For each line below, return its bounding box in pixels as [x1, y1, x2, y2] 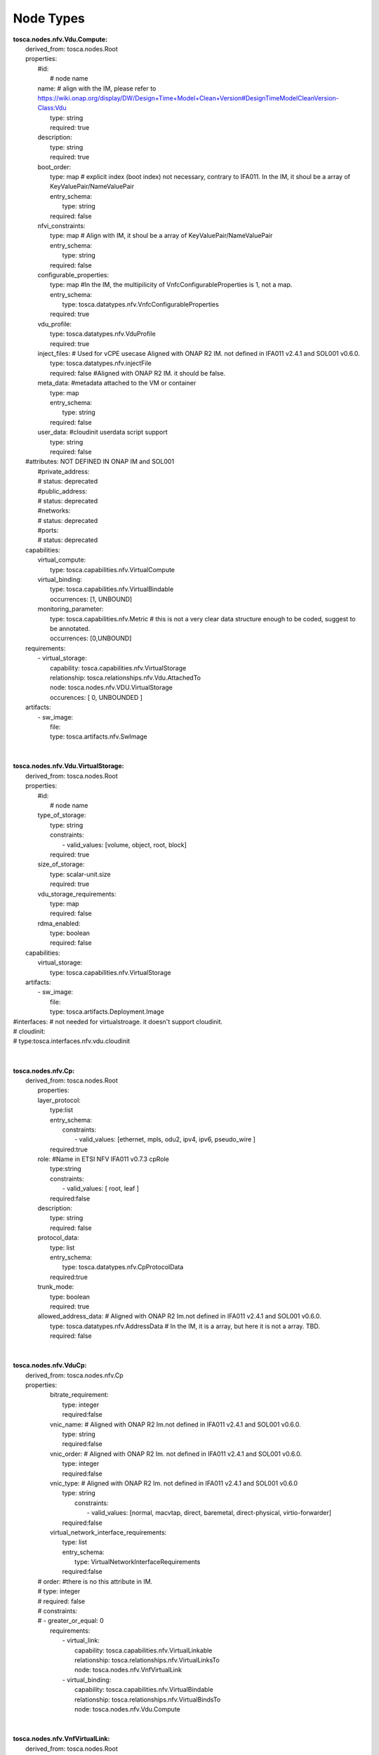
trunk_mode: [37, 1283, 74, 1291]
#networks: [37, 506, 71, 515]
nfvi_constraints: [37, 221, 86, 230]
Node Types [13, 11, 86, 26]
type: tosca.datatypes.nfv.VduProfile [50, 330, 156, 338]
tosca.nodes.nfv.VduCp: [13, 1361, 87, 1370]
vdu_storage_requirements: [37, 889, 117, 898]
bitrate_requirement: [50, 1391, 109, 1399]
